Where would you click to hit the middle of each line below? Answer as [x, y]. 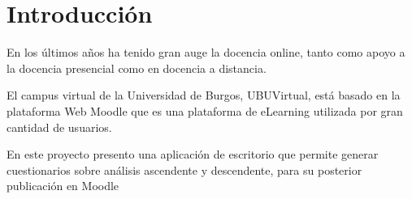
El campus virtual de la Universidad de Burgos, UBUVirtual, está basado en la [204, 95]
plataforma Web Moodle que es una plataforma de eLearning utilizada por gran [205, 110]
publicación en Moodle [63, 186]
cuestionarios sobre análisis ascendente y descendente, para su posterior [184, 169]
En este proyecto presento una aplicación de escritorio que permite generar [193, 154]
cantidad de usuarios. [59, 127]
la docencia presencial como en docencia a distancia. [137, 68]
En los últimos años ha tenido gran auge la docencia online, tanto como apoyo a [206, 52]
